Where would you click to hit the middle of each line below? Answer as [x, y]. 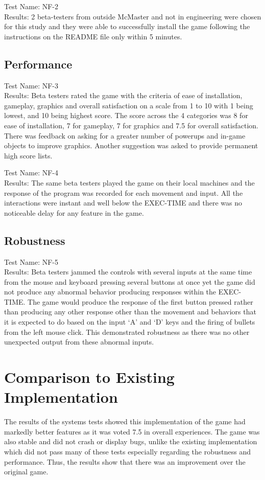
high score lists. [28, 155]
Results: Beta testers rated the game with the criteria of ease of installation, [123, 95]
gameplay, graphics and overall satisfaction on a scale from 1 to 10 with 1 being [129, 105]
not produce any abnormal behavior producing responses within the [110, 292]
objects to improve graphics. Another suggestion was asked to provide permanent [131, 145]
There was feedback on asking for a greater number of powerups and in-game [125, 135]
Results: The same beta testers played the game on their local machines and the [129, 182]
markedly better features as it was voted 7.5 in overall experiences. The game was [132, 431]
